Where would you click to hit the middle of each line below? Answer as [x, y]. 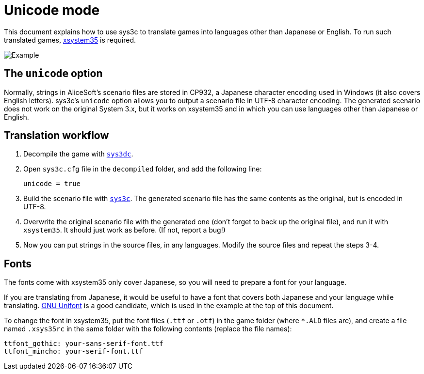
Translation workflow [57, 136]
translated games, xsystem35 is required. [70, 40]
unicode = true [52, 184]
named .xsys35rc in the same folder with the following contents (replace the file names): [148, 329]
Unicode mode [52, 10]
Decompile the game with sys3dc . [78, 154]
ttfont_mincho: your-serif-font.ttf [73, 351]
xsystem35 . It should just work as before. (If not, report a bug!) [124, 230]
